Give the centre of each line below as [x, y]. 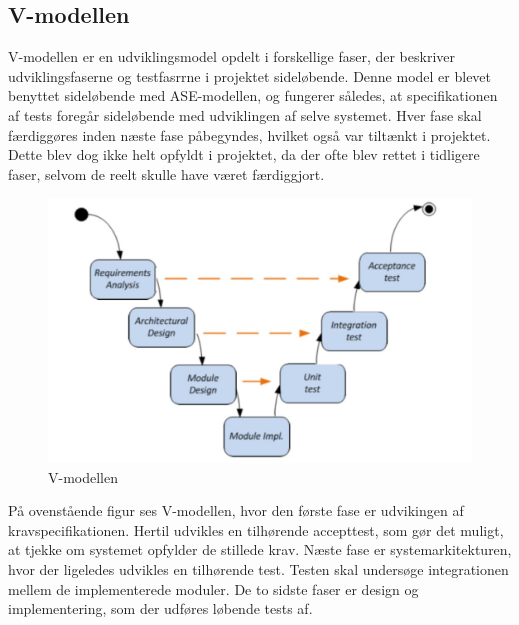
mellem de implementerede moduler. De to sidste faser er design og [213, 588]
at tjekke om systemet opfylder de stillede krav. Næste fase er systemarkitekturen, [260, 549]
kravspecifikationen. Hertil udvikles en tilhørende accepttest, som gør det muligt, [256, 529]
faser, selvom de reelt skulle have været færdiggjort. [166, 173]
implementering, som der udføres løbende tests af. [160, 608]
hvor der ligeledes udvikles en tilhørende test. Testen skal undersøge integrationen [258, 568]
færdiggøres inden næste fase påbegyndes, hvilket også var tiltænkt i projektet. [249, 134]
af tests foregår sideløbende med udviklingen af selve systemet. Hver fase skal [245, 114]
